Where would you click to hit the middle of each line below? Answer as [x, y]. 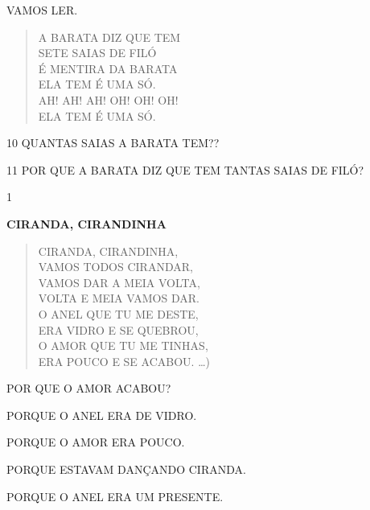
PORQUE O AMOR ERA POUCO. [96, 442]
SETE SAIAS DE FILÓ [97, 53]
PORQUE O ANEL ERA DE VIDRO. [102, 415]
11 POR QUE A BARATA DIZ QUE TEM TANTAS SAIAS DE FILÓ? [185, 169]
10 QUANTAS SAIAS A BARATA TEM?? [113, 143]
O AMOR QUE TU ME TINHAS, [123, 345]
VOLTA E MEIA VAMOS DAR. [119, 298]
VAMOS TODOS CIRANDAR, [115, 267]
